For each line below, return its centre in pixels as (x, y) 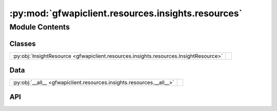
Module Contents (40, 27)
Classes (23, 44)
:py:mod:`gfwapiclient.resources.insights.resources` (126, 13)
